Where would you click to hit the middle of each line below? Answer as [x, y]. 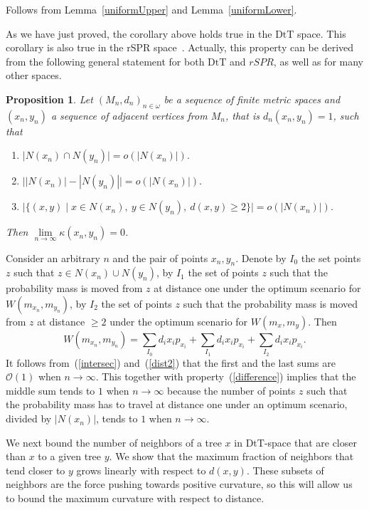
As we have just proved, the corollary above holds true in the [139, 33]
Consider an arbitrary [53, 257]
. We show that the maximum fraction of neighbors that [231, 456]
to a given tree [70, 456]
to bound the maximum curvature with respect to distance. [135, 498]
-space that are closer [310, 442]
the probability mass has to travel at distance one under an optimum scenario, [177, 404]
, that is [242, 115]
